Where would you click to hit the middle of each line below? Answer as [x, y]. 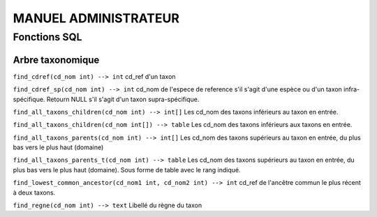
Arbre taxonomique [56, 60]
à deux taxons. [34, 193]
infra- [351, 89]
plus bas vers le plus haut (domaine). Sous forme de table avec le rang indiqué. [127, 170]
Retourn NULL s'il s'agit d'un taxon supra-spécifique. [123, 99]
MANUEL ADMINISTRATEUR [96, 18]
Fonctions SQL [47, 37]
